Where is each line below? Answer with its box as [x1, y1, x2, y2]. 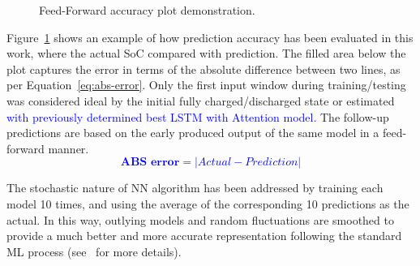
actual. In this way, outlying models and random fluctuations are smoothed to [6, 211, 394, 228]
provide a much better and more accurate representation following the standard [6, 227, 402, 244]
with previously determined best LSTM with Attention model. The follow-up [6, 108, 389, 125]
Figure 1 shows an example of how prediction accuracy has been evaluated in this [6, 28, 414, 45]
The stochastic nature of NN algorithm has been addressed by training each [6, 179, 384, 196]
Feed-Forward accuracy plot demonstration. [39, 2, 255, 18]
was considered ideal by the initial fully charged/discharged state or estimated [6, 92, 395, 109]
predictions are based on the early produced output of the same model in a [6, 124, 379, 141]
